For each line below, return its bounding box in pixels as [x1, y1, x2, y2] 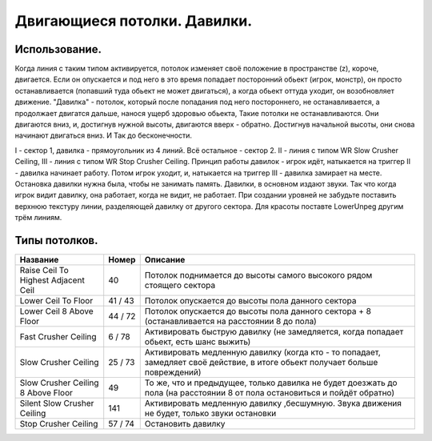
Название [19, 255, 59, 266]
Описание [144, 255, 186, 266]
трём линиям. [14, 213, 62, 223]
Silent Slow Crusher [19, 398, 94, 409]
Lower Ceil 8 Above [19, 306, 94, 317]
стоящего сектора [144, 280, 216, 291]
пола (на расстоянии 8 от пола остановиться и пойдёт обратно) [144, 387, 395, 399]
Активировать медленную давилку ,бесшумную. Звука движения [144, 398, 402, 409]
